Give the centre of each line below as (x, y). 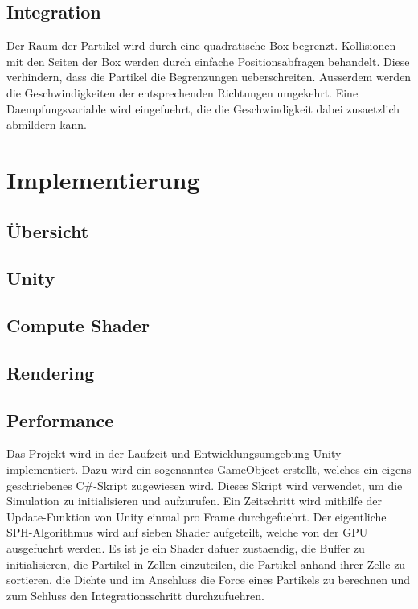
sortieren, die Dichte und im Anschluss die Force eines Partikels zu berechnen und (209, 580)
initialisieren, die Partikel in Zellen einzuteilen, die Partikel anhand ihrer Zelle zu (206, 564)
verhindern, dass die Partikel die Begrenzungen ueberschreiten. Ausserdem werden (209, 77)
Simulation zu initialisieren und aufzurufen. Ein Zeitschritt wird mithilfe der (194, 501)
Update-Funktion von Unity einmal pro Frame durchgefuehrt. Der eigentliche (197, 516)
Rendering (51, 372)
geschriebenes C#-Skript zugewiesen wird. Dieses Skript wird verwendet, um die (205, 485)
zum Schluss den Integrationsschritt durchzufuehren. (135, 595)
